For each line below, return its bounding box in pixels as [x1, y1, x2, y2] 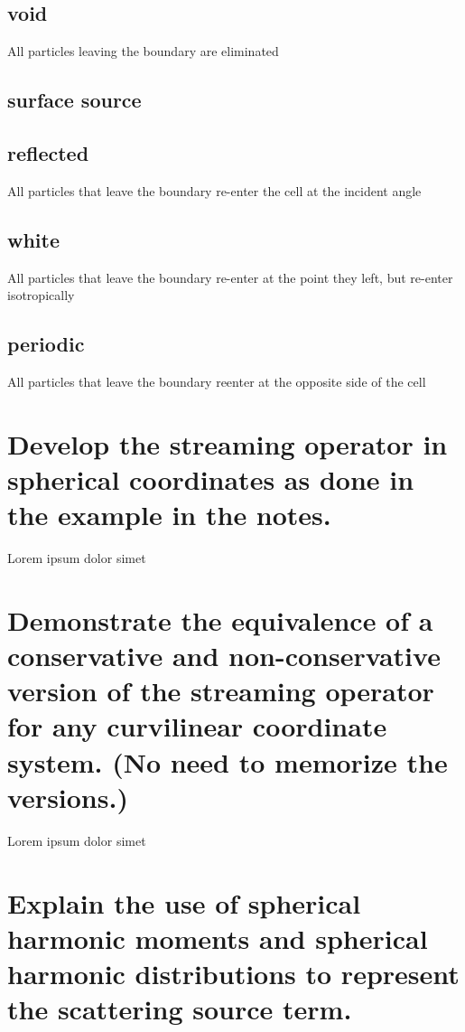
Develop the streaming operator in [7, 425, 448, 462]
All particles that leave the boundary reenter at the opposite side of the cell [7, 371, 426, 390]
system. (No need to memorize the [7, 743, 448, 780]
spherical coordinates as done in [7, 460, 414, 497]
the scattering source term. [7, 990, 352, 1027]
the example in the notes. [7, 496, 331, 533]
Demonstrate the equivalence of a [7, 601, 433, 638]
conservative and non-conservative [7, 637, 441, 674]
